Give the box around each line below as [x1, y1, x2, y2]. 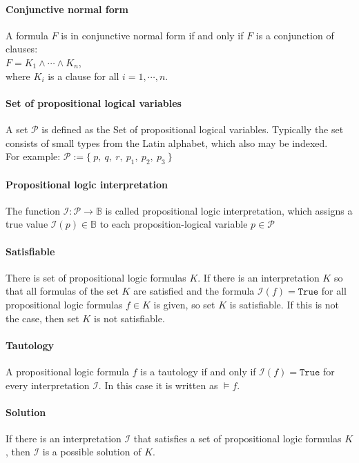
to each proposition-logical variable [99, 217, 248, 231]
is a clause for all [48, 68, 119, 83]
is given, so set [153, 297, 215, 311]
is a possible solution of [42, 444, 142, 459]
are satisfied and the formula [133, 284, 255, 298]
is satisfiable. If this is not [229, 297, 339, 311]
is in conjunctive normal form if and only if [61, 28, 244, 42]
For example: [6, 149, 61, 164]
